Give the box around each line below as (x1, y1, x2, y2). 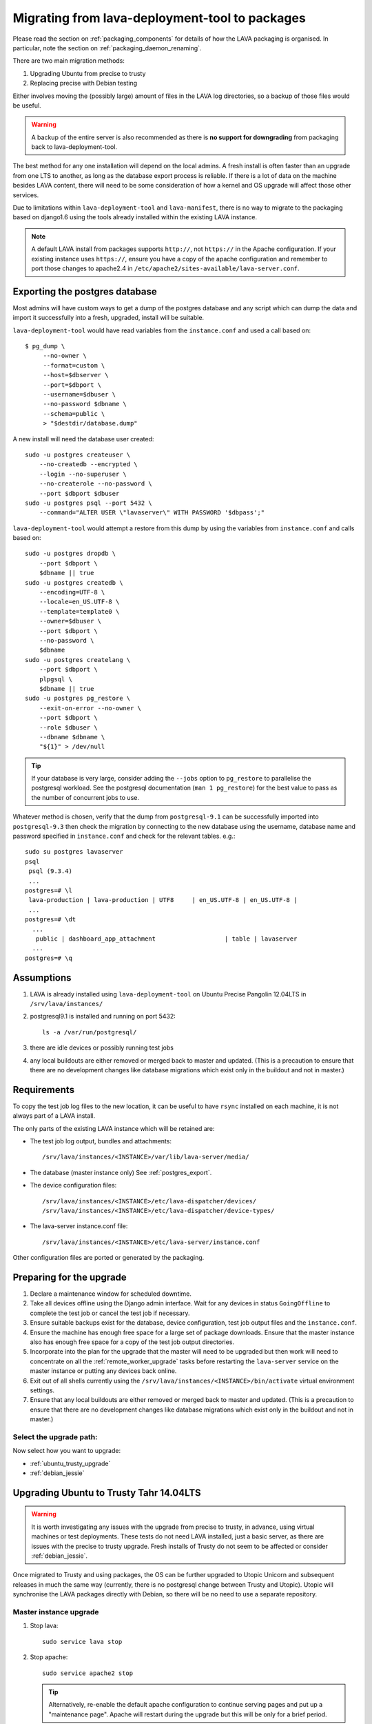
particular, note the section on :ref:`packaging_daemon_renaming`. (12, 43, 202, 52)
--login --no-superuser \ (39, 470, 127, 478)
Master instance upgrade (12, 1607, 99, 1616)
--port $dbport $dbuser (39, 490, 120, 497)
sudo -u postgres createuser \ (25, 450, 131, 459)
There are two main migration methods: (12, 57, 125, 65)
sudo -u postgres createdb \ (25, 579, 123, 586)
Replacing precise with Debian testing (30, 79, 138, 88)
